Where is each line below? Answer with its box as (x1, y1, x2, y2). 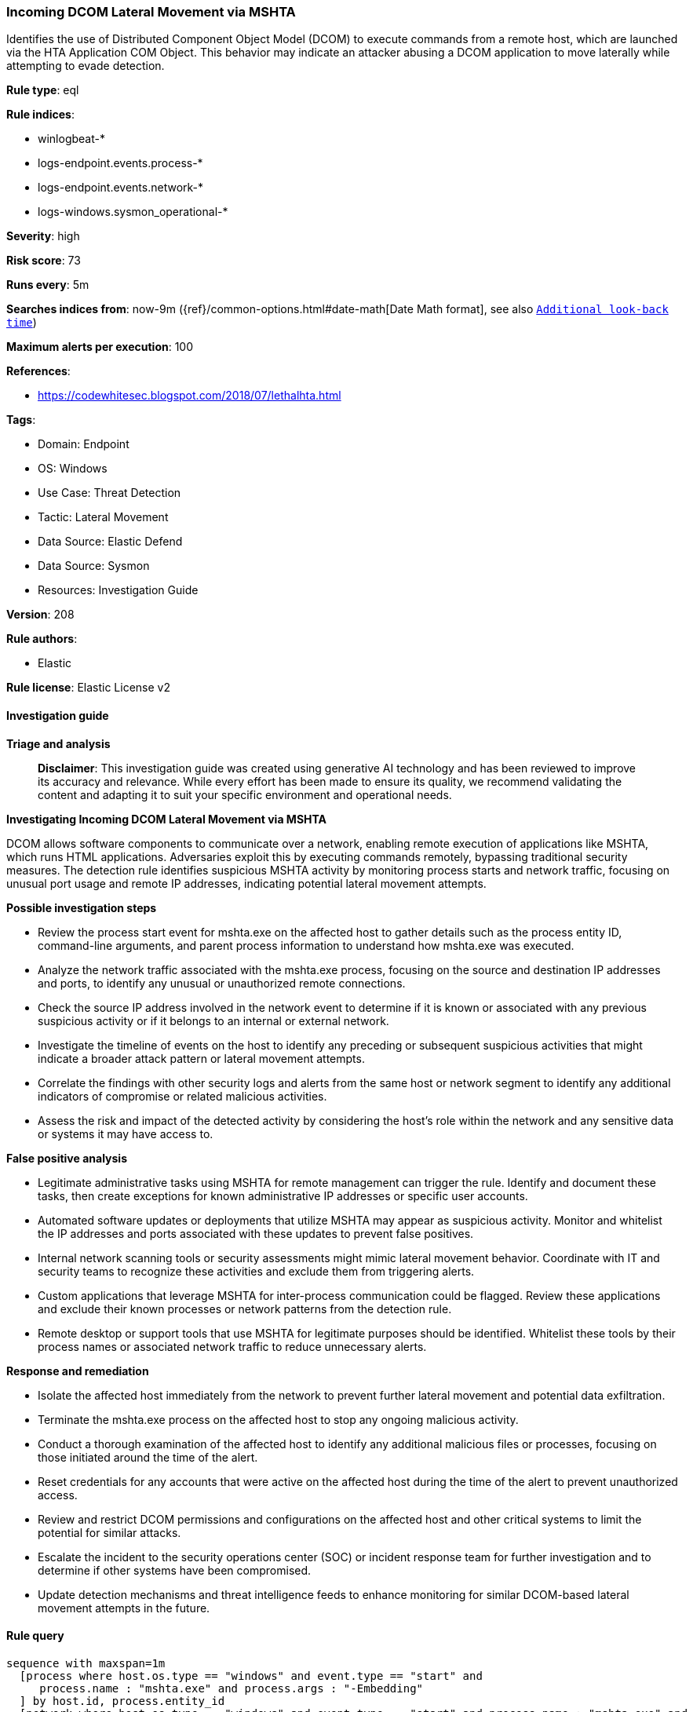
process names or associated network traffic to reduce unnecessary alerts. (38, 1339, 427, 1353)
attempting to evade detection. (6, 59, 165, 73)
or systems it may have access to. (38, 1126, 213, 1141)
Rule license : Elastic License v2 (6, 681, 170, 695)
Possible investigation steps (6, 900, 157, 914)
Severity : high (6, 229, 80, 243)
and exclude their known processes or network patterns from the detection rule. (38, 1301, 452, 1316)
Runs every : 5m (6, 278, 89, 292)
